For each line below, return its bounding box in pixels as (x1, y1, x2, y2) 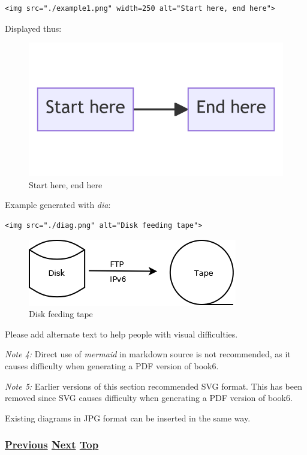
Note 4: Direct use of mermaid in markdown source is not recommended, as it (5, 348, 291, 360)
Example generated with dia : (5, 198, 111, 211)
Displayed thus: (5, 22, 62, 34)
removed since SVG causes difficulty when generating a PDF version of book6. (5, 391, 293, 404)
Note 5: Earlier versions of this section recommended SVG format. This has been (5, 379, 302, 392)
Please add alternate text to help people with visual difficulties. (5, 327, 238, 340)
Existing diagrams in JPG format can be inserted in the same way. (5, 411, 251, 424)
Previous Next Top (5, 437, 99, 452)
